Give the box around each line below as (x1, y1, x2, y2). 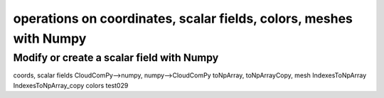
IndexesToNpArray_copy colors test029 (13, 81, 129, 89)
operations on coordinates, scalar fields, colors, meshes (13, 11, 353, 26)
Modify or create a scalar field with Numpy (13, 51, 219, 64)
